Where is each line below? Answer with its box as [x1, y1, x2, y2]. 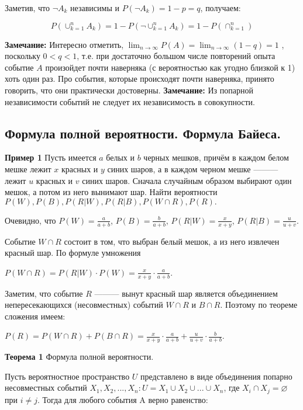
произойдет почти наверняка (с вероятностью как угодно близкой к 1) [45, 61, 295, 73]
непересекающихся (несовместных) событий [5, 298, 163, 311]
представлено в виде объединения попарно [140, 370, 292, 382]
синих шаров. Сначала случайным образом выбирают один [82, 174, 292, 186]
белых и [106, 151, 135, 164]
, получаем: [200, 2, 241, 13]
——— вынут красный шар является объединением [94, 287, 278, 299]
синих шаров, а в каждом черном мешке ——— [107, 162, 278, 175]
